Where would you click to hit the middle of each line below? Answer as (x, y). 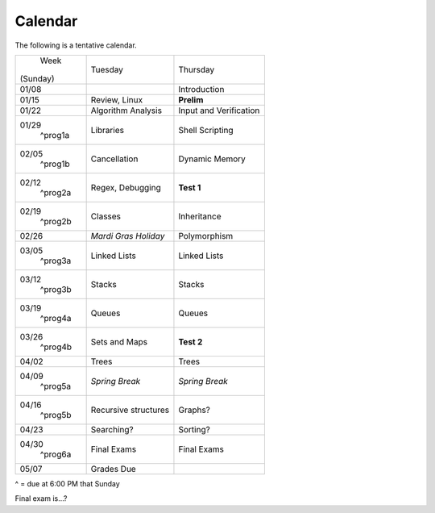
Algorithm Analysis (126, 111)
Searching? (112, 429)
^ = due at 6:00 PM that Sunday (67, 483)
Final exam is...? (41, 498)
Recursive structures (130, 410)
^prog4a (56, 318)
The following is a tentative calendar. (76, 45)
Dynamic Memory (212, 159)
